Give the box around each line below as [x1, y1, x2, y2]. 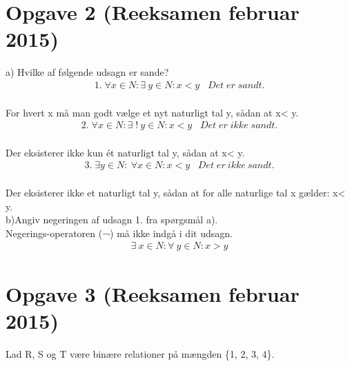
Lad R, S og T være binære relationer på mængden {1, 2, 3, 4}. [6, 346, 275, 360]
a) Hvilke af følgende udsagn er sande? [6, 65, 169, 79]
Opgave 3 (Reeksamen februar [6, 279, 300, 307]
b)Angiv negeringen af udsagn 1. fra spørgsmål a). [6, 212, 218, 227]
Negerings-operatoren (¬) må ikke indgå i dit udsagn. [6, 225, 233, 240]
